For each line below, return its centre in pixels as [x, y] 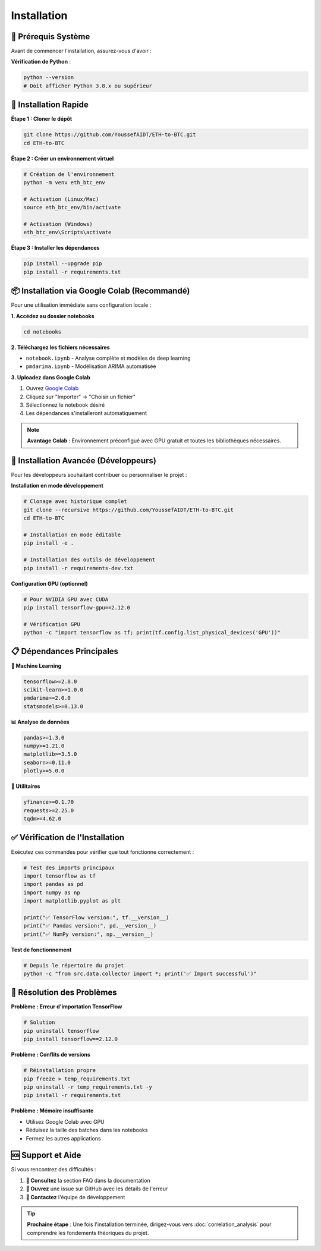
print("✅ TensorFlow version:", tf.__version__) [96, 917]
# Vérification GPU [52, 624]
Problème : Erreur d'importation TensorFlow [67, 1007]
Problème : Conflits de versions [51, 1055]
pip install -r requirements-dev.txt [78, 568]
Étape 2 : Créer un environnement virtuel [62, 158]
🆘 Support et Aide [46, 1156]
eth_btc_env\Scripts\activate [67, 232]
